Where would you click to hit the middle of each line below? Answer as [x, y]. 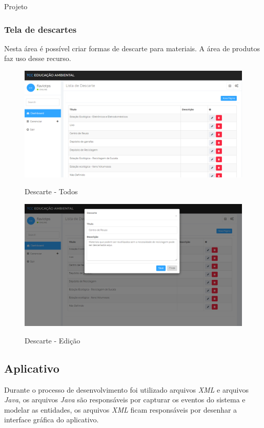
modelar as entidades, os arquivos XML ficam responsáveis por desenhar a [121, 409]
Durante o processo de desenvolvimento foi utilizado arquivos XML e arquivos [126, 389]
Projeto [16, 6]
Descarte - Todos [51, 191]
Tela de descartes [40, 29]
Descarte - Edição [53, 340]
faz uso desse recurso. [38, 58]
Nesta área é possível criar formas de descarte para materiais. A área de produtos [132, 48]
